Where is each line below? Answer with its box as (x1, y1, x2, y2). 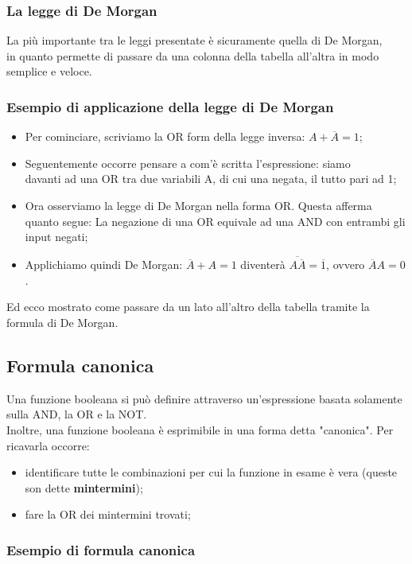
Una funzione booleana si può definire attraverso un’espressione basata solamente (6, 390, 402, 406)
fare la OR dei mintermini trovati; (25, 506, 191, 523)
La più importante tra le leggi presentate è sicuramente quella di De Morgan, (6, 32, 383, 49)
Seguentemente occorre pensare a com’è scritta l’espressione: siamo (25, 154, 351, 171)
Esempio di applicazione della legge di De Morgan (6, 96, 334, 116)
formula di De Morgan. (6, 314, 119, 330)
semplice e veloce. (6, 63, 92, 80)
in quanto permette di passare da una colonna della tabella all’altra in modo (6, 47, 379, 64)
